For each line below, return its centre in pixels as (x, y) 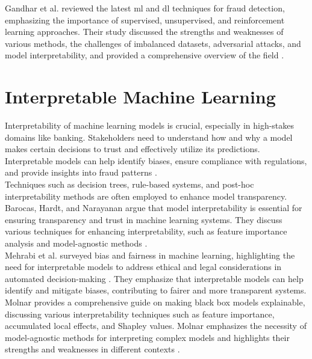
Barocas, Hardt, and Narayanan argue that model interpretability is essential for (154, 208)
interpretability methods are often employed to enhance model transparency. (146, 196)
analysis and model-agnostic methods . (76, 243)
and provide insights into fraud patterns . (81, 172)
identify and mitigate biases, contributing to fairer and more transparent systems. (156, 290)
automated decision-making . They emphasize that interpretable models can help (154, 278)
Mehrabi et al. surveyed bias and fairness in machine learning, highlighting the (150, 255)
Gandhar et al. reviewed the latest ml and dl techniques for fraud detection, (145, 8)
